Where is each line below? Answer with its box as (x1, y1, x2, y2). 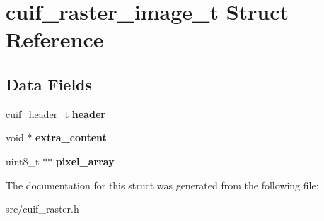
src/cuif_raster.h (6, 201, 79, 216)
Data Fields (6, 73, 93, 95)
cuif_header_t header (6, 106, 105, 121)
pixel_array (55, 153, 115, 168)
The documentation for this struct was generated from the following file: (6, 177, 319, 192)
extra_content (35, 130, 107, 145)
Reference (6, 25, 104, 54)
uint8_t (6, 153, 40, 168)
